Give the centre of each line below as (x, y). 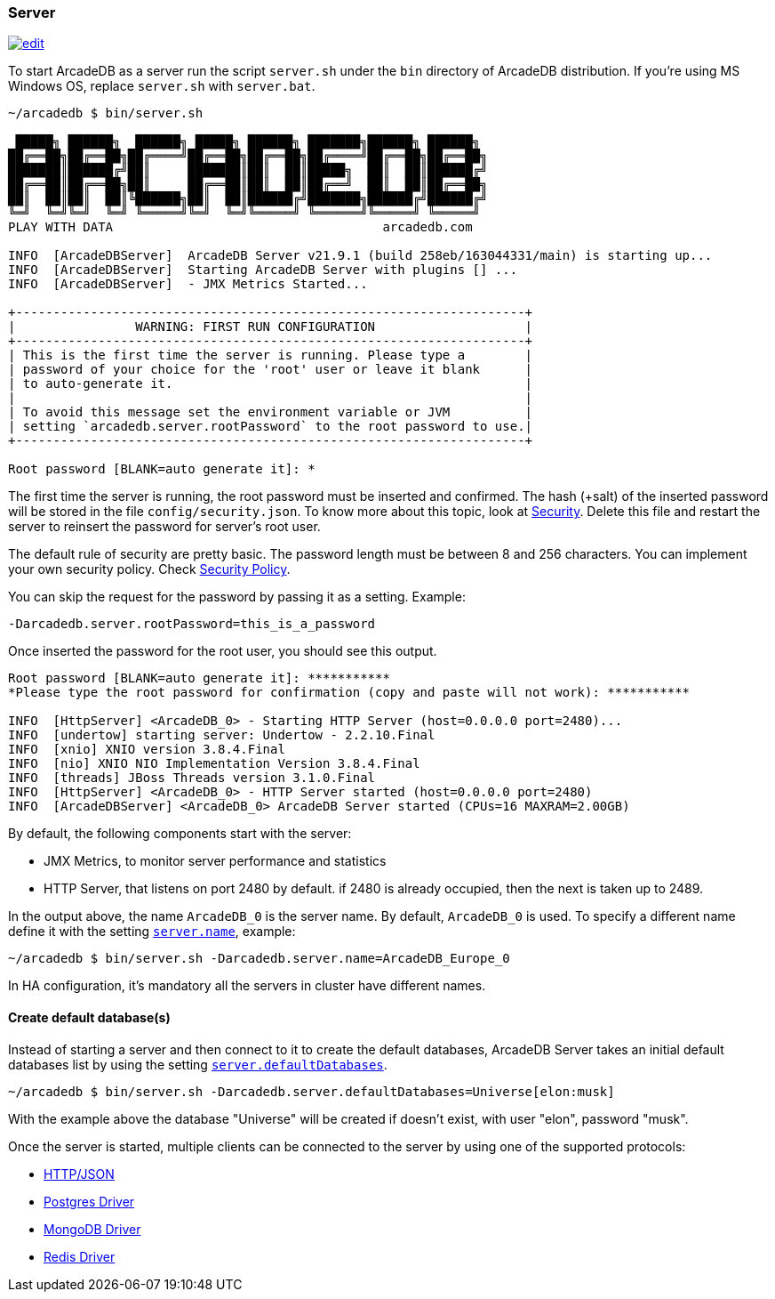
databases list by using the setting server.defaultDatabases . (198, 1064)
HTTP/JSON (79, 1174)
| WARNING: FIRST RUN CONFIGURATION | (271, 327)
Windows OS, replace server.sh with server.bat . (162, 86)
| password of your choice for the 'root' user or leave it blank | (271, 370)
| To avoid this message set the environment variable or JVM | (271, 412)
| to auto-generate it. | (271, 384)
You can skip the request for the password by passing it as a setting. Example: (237, 597)
